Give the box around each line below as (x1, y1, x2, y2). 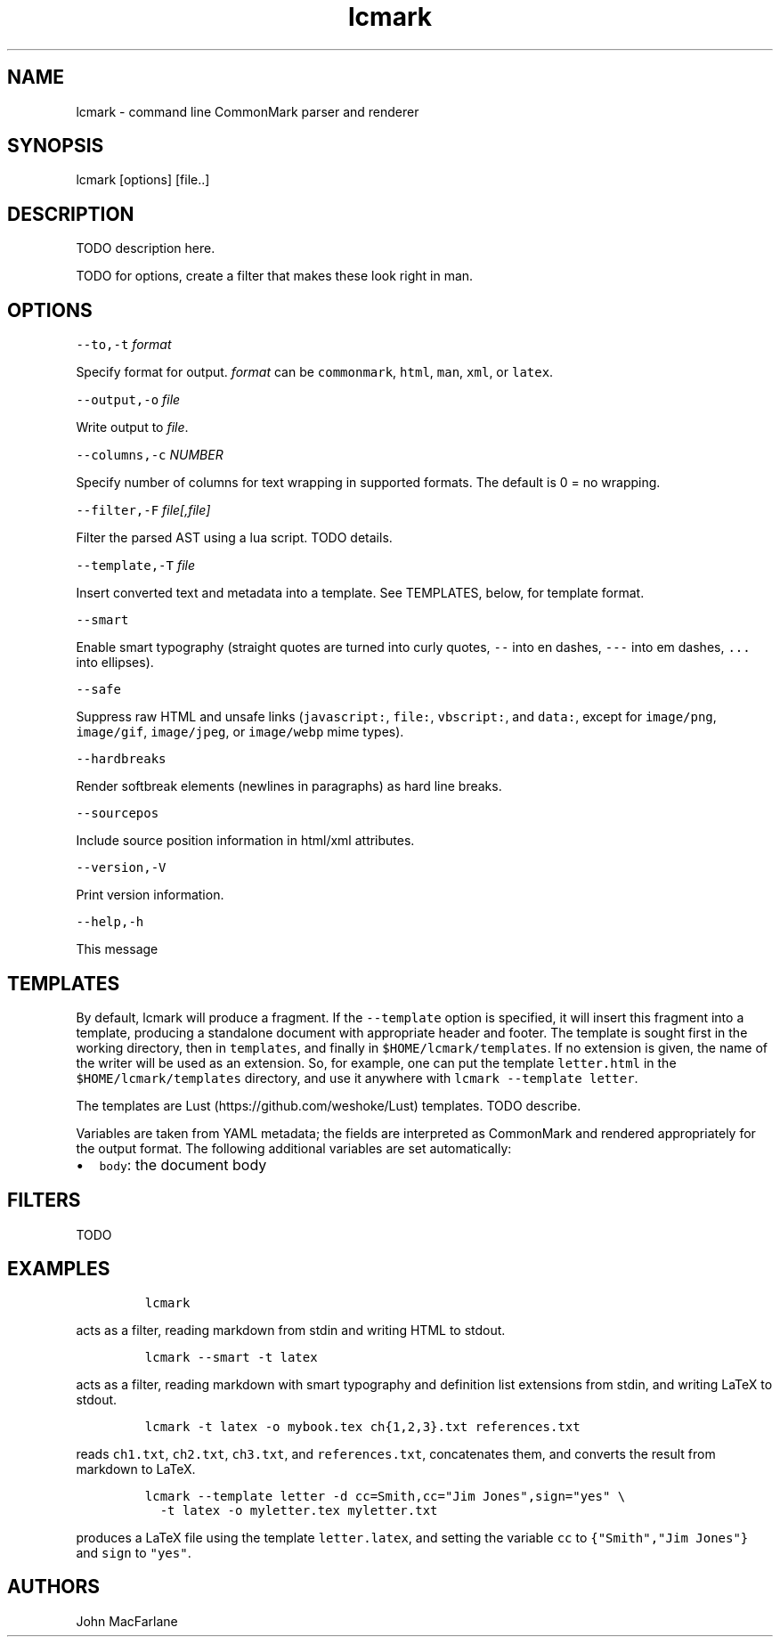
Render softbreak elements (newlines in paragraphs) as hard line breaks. (76, 778, 502, 794)
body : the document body (99, 1155, 267, 1174)
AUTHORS (7, 1575, 101, 1599)
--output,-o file (76, 392, 181, 408)
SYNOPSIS (7, 134, 104, 158)
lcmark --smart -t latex (144, 1349, 318, 1364)
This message (76, 941, 158, 957)
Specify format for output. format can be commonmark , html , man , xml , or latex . (76, 364, 554, 380)
